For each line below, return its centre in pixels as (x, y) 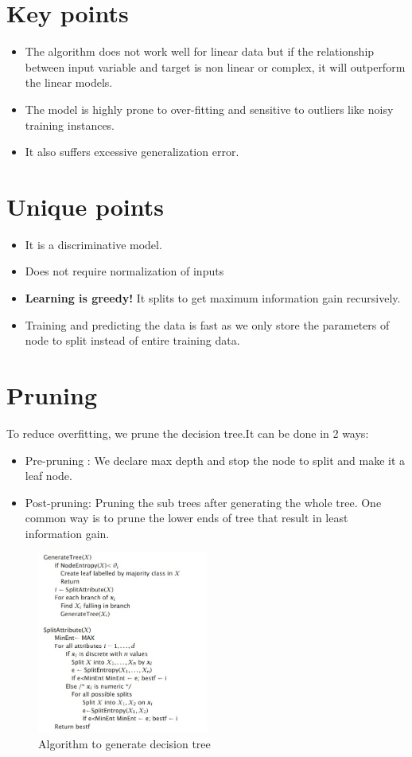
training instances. (70, 125)
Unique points (86, 206)
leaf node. (49, 476)
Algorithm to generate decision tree (124, 744)
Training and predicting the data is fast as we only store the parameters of (207, 324)
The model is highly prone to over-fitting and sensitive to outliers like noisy (209, 109)
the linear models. (69, 82)
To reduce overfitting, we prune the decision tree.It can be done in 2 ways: (188, 433)
